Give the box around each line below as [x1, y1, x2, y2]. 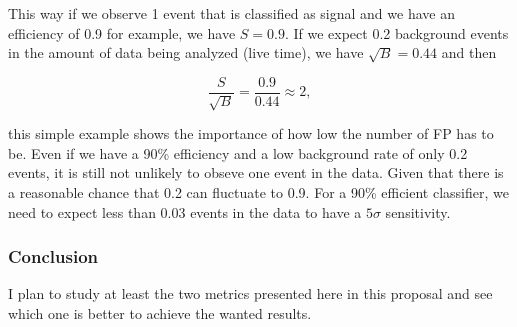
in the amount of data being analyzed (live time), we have [8, 42, 364, 63]
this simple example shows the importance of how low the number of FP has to [8, 123, 494, 144]
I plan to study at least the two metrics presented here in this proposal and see [8, 283, 493, 304]
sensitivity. [385, 201, 451, 222]
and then [441, 42, 497, 63]
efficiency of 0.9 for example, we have [8, 22, 236, 43]
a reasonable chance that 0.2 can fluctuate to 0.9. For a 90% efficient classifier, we [8, 182, 509, 203]
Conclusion [8, 244, 98, 269]
